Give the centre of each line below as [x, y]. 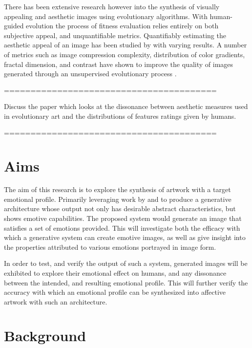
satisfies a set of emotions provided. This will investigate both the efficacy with [122, 228]
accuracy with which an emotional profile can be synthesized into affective [115, 292]
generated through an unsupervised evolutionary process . [90, 74]
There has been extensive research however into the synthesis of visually [112, 6]
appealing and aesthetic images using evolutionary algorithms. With [106, 16]
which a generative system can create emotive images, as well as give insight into [125, 237]
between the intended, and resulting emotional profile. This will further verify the [126, 282]
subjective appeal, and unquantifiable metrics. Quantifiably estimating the [115, 35]
